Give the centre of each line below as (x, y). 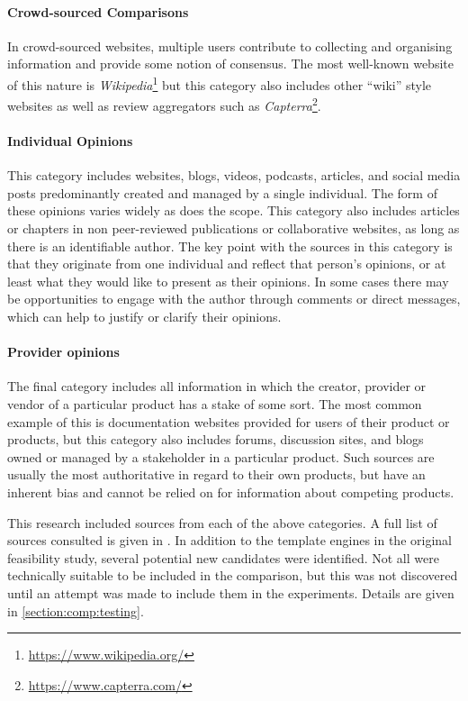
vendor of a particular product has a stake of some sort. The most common (215, 404)
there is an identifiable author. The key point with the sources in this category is (230, 246)
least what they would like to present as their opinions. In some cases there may (228, 281)
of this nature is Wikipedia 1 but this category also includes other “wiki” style (220, 83)
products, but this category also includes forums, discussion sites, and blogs (216, 439)
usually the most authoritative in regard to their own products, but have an (216, 474)
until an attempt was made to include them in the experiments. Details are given (231, 592)
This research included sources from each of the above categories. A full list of (222, 522)
